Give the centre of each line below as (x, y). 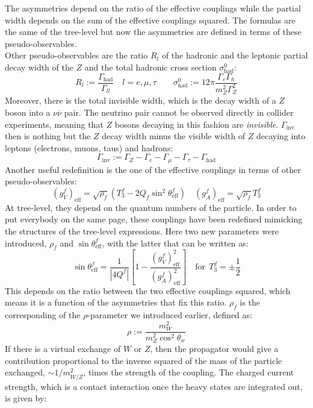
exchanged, (25, 372)
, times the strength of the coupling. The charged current (189, 372)
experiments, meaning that (54, 124)
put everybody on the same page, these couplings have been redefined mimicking (154, 219)
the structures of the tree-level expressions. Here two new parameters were (142, 231)
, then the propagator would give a (214, 349)
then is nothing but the (48, 136)
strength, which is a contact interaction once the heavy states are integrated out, (154, 386)
